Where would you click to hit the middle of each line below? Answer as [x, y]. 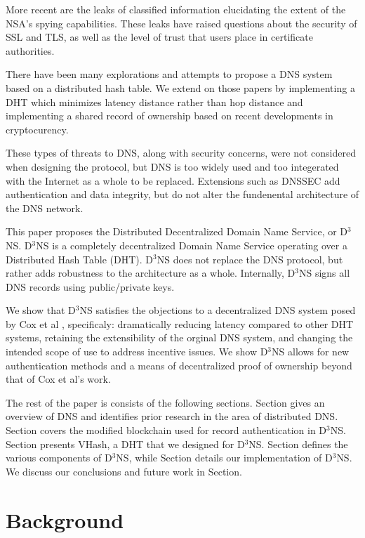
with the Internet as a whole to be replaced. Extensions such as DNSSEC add [173, 180]
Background [65, 519]
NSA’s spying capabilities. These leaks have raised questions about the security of [181, 23]
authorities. [30, 50]
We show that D [41, 310]
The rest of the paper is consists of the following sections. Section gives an [165, 402]
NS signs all [324, 273]
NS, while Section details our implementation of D [224, 458]
